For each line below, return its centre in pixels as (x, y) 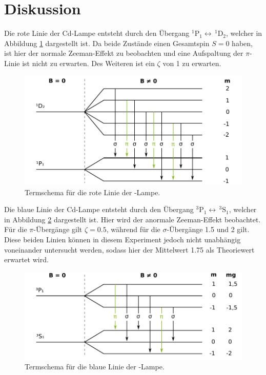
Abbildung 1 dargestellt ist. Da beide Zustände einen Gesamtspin (107, 43)
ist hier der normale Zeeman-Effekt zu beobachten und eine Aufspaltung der (124, 53)
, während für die (133, 229)
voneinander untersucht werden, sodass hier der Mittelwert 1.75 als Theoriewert (129, 249)
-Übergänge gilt (58, 229)
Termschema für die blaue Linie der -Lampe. (95, 367)
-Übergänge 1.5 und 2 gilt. (208, 229)
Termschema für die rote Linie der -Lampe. (93, 192)
